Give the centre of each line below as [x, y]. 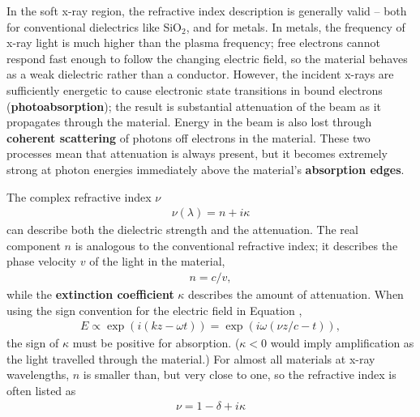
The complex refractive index [79, 196]
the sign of [33, 343]
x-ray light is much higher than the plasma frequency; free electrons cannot [193, 43]
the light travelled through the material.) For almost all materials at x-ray [191, 358]
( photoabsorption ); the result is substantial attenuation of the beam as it [194, 106]
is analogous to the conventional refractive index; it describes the [236, 245]
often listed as [41, 390]
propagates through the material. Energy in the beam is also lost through [189, 122]
